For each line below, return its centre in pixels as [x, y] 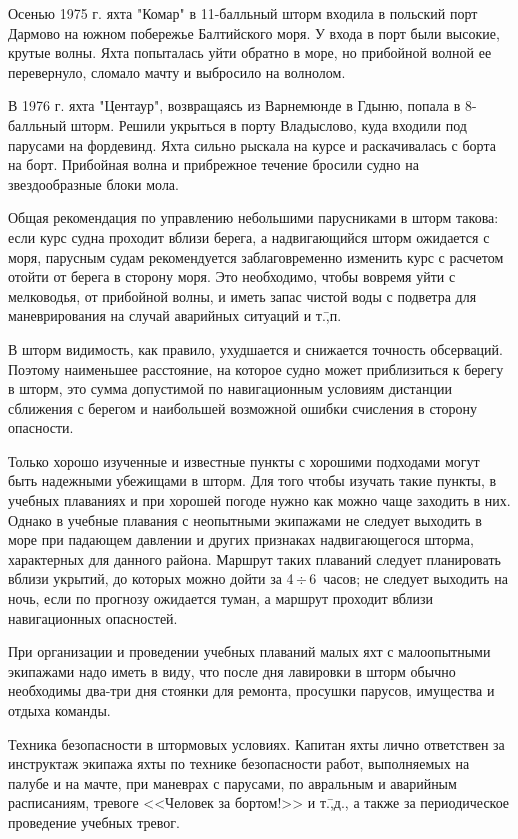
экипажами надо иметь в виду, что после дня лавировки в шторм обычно [232, 670]
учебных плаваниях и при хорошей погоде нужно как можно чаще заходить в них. [259, 500]
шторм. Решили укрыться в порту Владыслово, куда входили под [268, 124]
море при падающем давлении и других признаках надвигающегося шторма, [241, 539]
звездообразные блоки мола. [93, 183]
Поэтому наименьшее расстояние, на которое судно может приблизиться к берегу [256, 368]
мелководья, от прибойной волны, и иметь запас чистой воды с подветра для [242, 295]
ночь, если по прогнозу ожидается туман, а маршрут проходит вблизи [221, 598]
